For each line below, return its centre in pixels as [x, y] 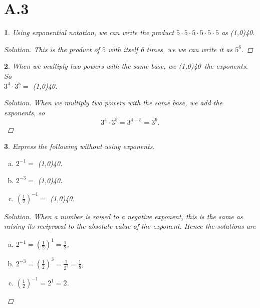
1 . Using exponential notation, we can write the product [89, 32]
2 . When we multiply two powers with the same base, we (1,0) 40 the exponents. [126, 66]
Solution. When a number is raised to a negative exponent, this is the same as [123, 216]
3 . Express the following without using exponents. [79, 146]
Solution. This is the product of [52, 49]
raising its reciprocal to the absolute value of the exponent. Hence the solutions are [130, 226]
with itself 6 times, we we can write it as [170, 49]
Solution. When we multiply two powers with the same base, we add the [113, 103]
